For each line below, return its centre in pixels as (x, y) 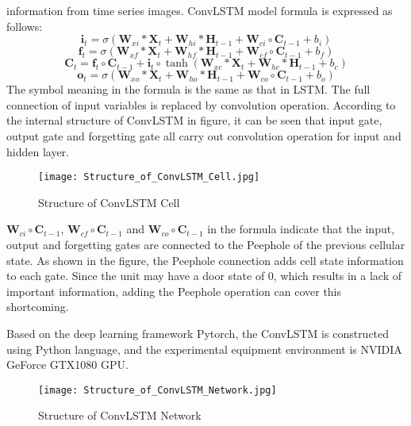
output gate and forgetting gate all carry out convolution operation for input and (204, 135)
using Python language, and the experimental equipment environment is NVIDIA (204, 349)
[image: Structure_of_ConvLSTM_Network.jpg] (157, 390)
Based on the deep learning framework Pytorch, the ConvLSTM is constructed (198, 333)
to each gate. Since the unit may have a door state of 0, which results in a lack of (204, 276)
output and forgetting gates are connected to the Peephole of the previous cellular (206, 244)
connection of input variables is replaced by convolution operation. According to (201, 104)
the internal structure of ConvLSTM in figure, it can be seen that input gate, (194, 120)
